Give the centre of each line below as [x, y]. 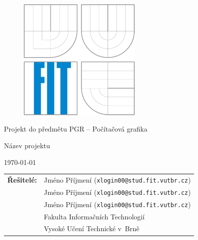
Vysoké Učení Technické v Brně [92, 228]
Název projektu [27, 145]
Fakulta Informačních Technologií [94, 216]
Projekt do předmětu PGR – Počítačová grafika [76, 129]
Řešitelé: [22, 179]
